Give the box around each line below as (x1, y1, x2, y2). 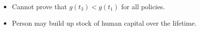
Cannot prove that (12, 1, 67, 11)
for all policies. (121, 1, 165, 11)
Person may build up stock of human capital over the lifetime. (12, 17, 197, 28)
